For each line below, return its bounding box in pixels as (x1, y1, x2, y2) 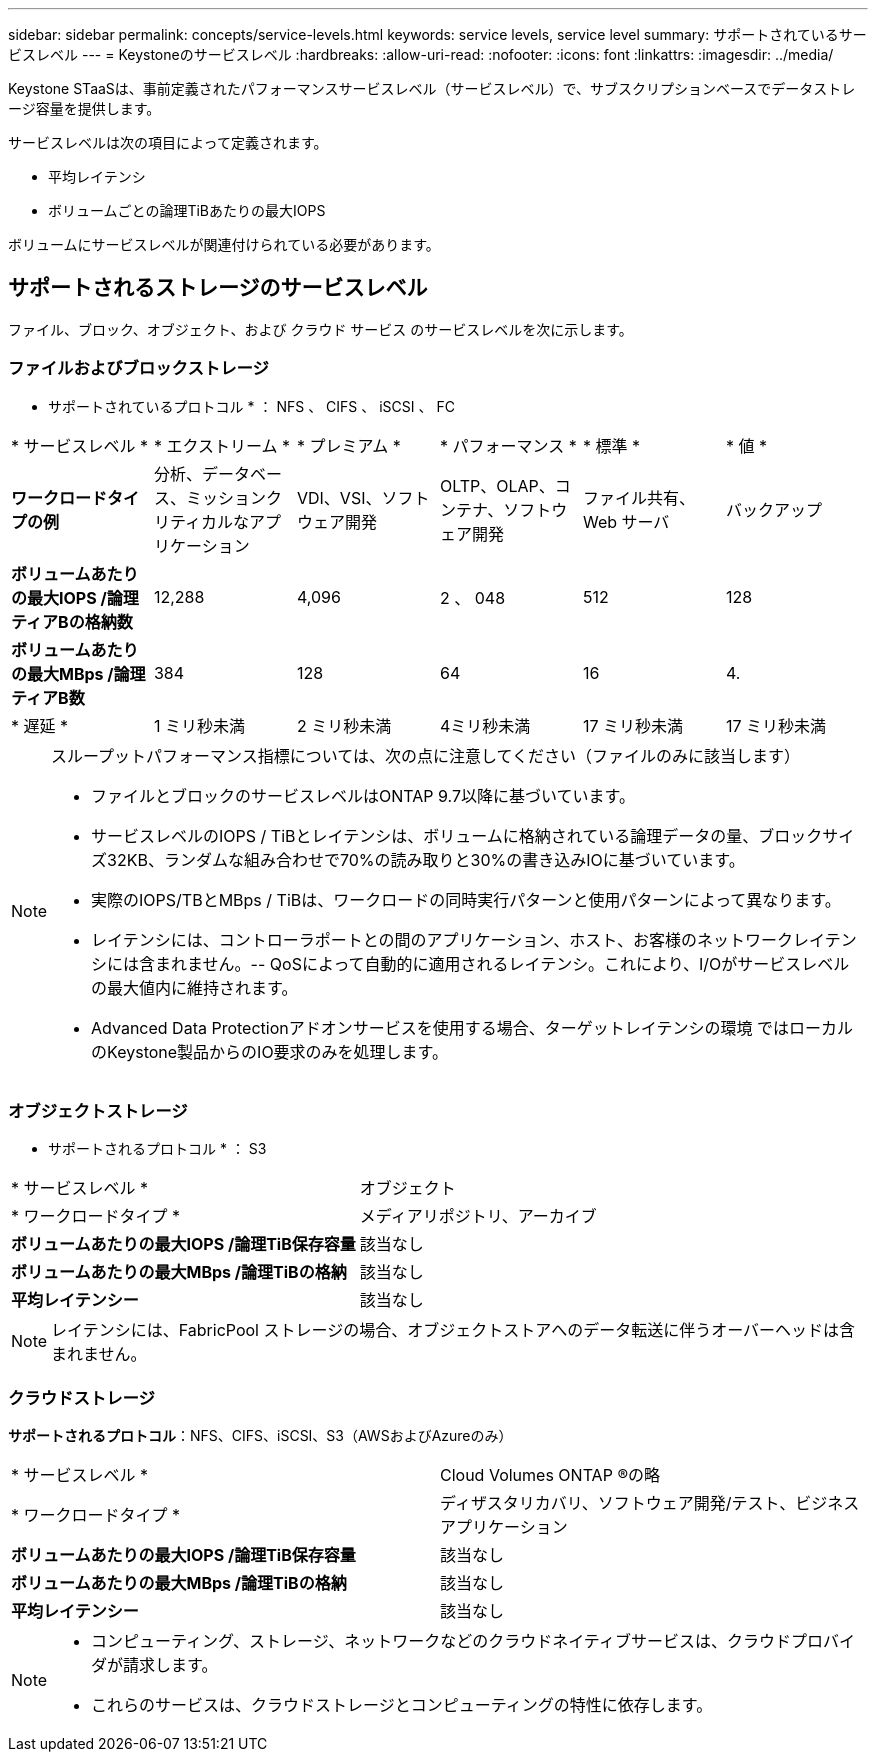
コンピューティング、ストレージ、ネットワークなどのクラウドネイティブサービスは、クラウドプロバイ (91, 1631, 855, 1652)
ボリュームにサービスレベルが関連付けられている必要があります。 (8, 236, 440, 253)
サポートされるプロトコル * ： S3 (48, 1140, 267, 1158)
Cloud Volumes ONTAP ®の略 (440, 1465, 661, 1486)
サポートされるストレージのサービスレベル (8, 275, 428, 301)
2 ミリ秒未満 (296, 715, 392, 736)
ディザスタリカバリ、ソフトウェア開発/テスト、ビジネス (440, 1493, 860, 1514)
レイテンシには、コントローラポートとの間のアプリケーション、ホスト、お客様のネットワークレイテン (91, 929, 857, 950)
